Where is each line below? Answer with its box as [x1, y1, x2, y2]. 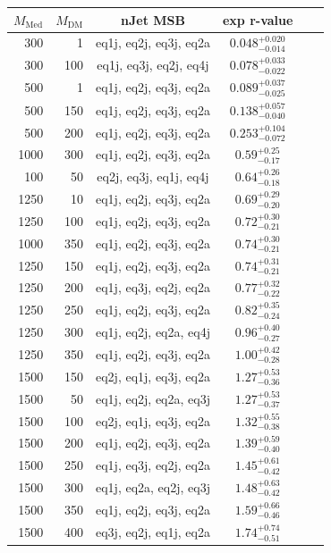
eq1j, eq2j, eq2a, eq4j [96, 323, 210, 341]
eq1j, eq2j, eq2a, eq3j [96, 389, 210, 407]
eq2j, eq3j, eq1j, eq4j [97, 167, 209, 186]
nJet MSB [121, 10, 185, 29]
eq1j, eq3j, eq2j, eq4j [97, 55, 209, 74]
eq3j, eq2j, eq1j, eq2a [96, 523, 210, 541]
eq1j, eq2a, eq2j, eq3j [96, 478, 210, 497]
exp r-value [222, 10, 293, 29]
